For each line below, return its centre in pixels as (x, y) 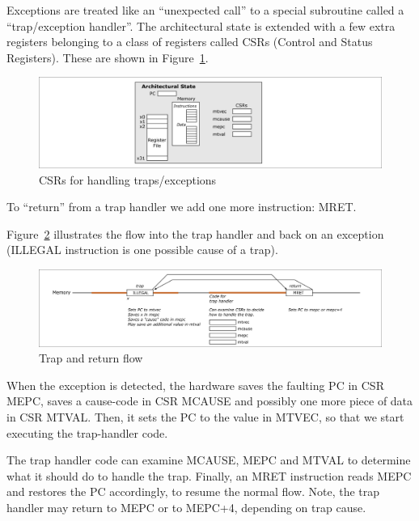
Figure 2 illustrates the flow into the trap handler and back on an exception (195, 233)
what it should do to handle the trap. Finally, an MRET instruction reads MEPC (209, 475)
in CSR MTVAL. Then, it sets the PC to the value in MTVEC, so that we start (205, 416)
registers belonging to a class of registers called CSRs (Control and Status (190, 42)
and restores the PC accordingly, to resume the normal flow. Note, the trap (193, 491)
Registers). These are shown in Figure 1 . (108, 57)
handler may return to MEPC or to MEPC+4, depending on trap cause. (186, 507)
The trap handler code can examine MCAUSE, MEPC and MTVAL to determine (209, 460)
